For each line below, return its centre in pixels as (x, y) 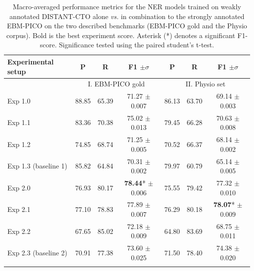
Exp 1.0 (19, 101)
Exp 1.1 (19, 122)
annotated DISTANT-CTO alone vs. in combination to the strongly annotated (127, 16)
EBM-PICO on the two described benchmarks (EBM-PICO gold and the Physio (127, 26)
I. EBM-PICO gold (116, 84)
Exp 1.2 (19, 144)
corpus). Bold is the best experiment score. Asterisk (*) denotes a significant (121, 35)
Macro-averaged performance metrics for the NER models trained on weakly (127, 6)
